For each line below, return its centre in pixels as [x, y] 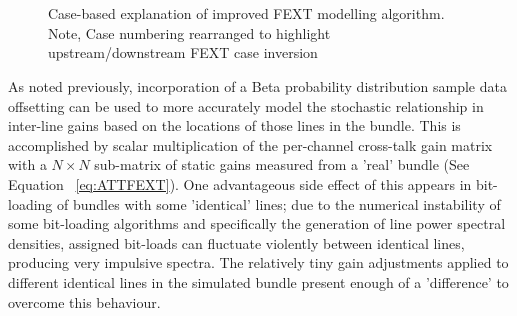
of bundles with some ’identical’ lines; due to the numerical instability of [279, 203]
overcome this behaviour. [84, 301]
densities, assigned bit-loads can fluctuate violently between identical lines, [236, 242]
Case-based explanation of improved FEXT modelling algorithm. [246, 13]
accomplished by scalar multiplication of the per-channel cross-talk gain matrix [250, 144]
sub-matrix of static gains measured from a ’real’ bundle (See [282, 164]
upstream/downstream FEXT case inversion [183, 52]
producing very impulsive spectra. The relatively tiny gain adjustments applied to [258, 262]
